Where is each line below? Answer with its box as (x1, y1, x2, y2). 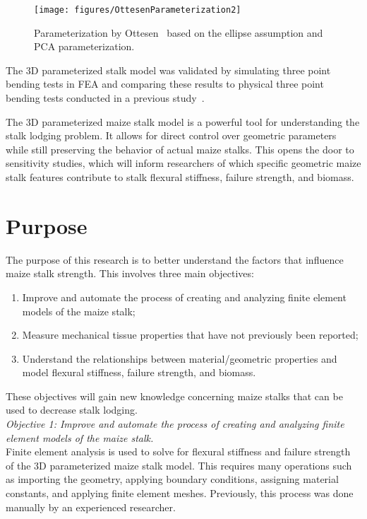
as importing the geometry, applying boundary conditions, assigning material (6, 472, 339, 486)
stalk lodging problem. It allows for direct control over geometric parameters (6, 128, 337, 143)
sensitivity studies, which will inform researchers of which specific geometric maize (6, 156, 361, 170)
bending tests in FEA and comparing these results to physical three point (6, 76, 324, 91)
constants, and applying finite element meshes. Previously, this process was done (6, 486, 354, 501)
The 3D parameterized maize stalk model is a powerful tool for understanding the (6, 114, 360, 129)
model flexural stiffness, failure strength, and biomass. (22, 365, 256, 380)
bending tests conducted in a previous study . (6, 91, 205, 105)
